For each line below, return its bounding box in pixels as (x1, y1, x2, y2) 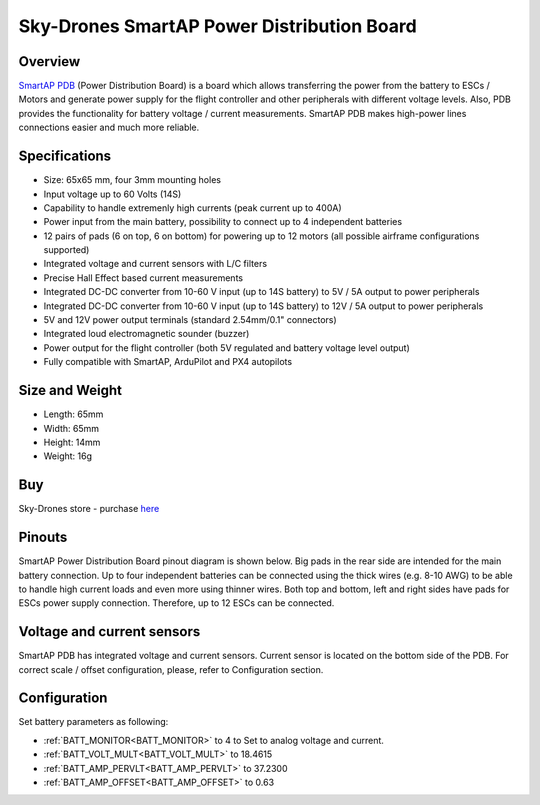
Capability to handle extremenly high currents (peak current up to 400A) (43, 201, 342, 214)
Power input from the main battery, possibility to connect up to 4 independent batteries (43, 216, 403, 228)
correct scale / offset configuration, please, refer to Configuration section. (18, 663, 324, 675)
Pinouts (18, 529, 68, 546)
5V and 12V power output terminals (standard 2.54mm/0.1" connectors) (43, 314, 337, 326)
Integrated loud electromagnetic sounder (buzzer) (43, 328, 250, 340)
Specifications (18, 148, 112, 165)
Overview (18, 53, 81, 70)
